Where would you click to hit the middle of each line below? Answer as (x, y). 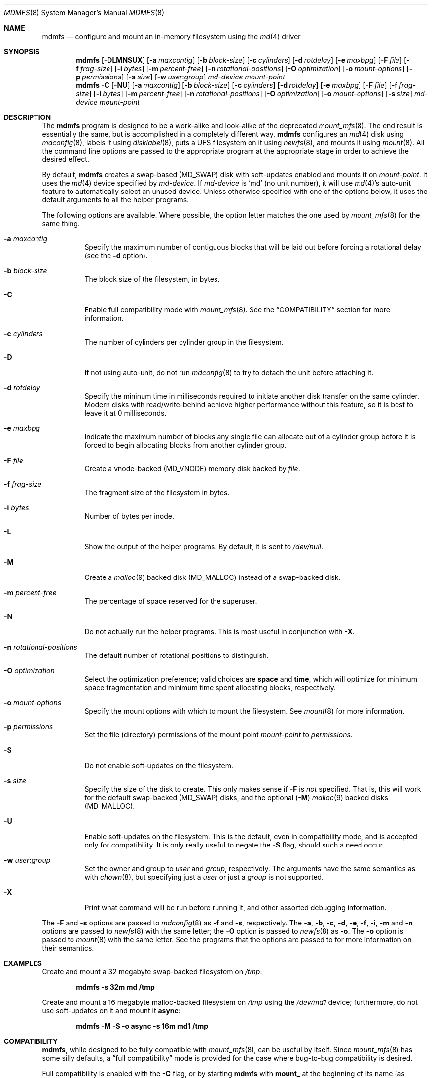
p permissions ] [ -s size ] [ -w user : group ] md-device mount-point (180, 77)
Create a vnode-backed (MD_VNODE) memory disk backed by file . (192, 469)
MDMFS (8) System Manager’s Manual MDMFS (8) (84, 13)
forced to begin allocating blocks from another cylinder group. (185, 445)
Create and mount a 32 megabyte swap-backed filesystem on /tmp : (152, 972)
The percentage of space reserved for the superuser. (171, 601)
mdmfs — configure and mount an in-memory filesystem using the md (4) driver (171, 36)
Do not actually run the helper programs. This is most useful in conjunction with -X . (219, 632)
